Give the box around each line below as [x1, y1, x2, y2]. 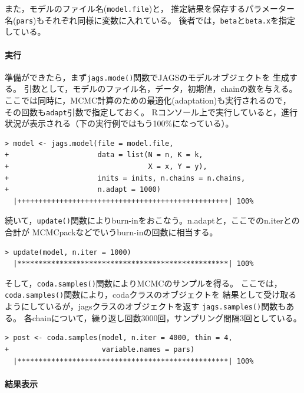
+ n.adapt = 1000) [5, 185, 161, 194]
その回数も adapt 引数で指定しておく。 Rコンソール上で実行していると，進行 [5, 105, 298, 118]
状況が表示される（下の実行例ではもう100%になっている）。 [5, 117, 234, 129]
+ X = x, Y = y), [5, 162, 207, 171]
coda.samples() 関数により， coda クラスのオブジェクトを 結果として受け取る [5, 288, 297, 301]
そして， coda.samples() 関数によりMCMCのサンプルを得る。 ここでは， [5, 277, 282, 289]
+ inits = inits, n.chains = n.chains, [5, 174, 246, 182]
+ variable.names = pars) [5, 345, 195, 354]
